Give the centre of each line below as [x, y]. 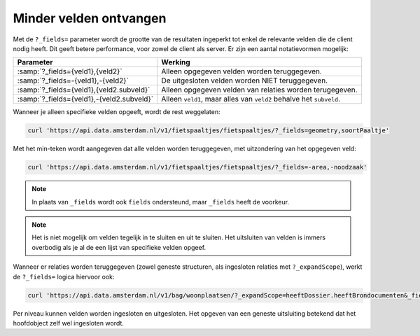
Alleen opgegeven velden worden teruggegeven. [241, 71]
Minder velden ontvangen [90, 18]
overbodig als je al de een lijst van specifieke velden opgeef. [119, 247]
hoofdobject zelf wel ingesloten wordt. [68, 323]
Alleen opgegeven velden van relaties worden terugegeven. [259, 90]
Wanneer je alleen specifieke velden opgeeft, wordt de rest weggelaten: [117, 112]
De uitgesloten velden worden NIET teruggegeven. [245, 80]
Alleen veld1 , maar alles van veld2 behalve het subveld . [251, 99]
